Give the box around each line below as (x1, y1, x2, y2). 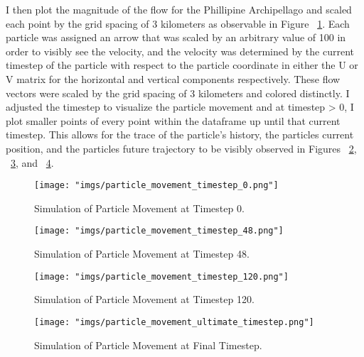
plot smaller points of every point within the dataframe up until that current (6, 113, 341, 128)
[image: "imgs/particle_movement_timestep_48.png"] (34, 226, 284, 236)
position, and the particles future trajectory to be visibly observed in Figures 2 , (6, 141, 357, 155)
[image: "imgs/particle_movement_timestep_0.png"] (34, 180, 279, 191)
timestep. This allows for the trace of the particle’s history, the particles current (6, 127, 354, 142)
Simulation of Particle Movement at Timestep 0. (34, 200, 245, 215)
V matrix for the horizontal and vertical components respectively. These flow (6, 71, 341, 86)
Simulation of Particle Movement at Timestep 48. (34, 246, 250, 261)
